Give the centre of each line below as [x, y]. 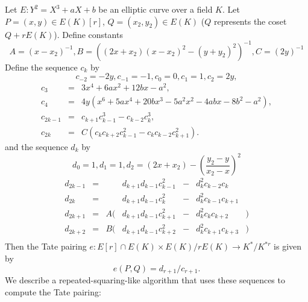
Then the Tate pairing [46, 246]
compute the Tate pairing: [53, 291]
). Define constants [88, 34]
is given [288, 246]
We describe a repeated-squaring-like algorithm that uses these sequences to [145, 280]
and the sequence [36, 146]
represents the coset [250, 21]
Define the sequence [41, 67]
